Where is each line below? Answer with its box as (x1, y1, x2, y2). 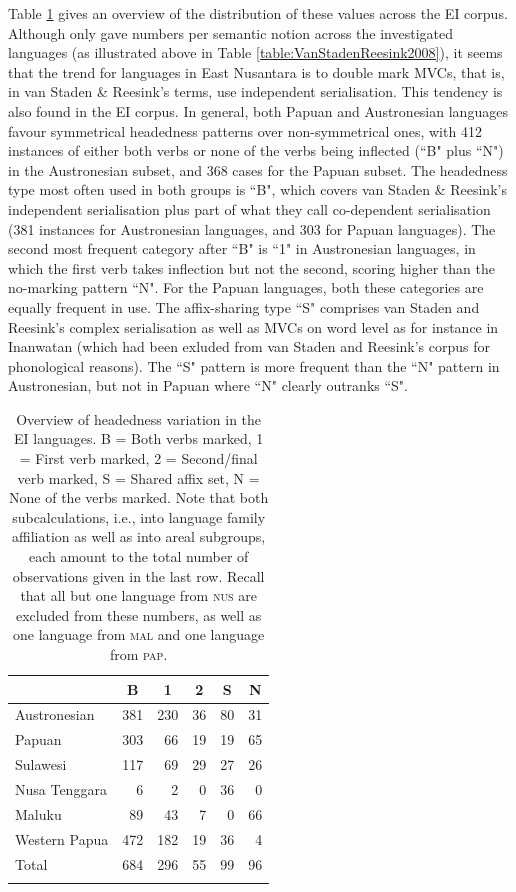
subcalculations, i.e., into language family (12, 506, 266, 527)
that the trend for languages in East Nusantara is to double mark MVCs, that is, (8, 61, 505, 82)
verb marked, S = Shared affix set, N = (17, 467, 260, 488)
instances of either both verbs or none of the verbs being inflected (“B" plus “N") (8, 140, 504, 161)
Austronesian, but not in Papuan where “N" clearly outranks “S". (8, 375, 408, 396)
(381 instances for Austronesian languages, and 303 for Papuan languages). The (8, 218, 496, 239)
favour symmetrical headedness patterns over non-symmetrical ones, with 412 (8, 120, 482, 141)
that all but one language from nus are (20, 585, 257, 606)
